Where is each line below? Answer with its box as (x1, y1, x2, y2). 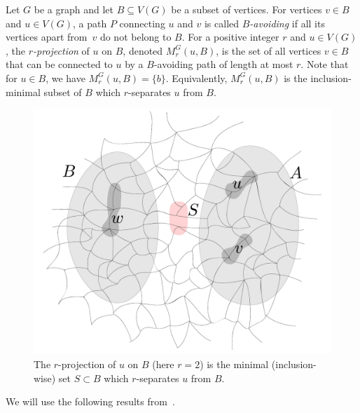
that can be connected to (6, 57, 113, 72)
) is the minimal (200, 357, 269, 372)
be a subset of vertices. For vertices (171, 2, 322, 16)
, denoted (123, 43, 163, 57)
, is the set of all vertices (216, 43, 321, 57)
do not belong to (99, 29, 172, 44)
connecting (119, 15, 165, 30)
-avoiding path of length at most (153, 57, 293, 72)
